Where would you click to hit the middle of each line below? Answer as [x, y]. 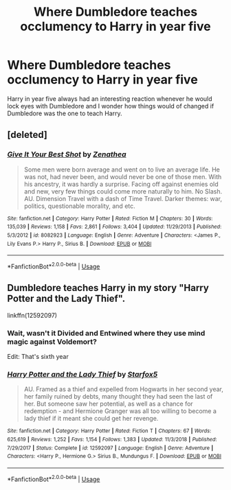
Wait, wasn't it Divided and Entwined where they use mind [106, 333]
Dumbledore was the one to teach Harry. [65, 113]
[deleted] [27, 135]
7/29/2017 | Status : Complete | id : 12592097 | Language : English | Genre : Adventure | [110, 448]
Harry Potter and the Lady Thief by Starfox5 [82, 374]
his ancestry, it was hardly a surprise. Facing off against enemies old [121, 184]
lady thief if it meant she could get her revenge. [91, 419]
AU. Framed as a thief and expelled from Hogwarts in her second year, [123, 389]
